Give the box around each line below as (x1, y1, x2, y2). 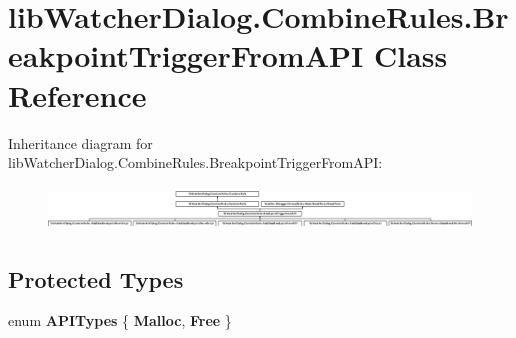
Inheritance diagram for (8, 132, 153, 153)
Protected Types (8, 263, 184, 294)
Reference (8, 74, 147, 115)
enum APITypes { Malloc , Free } (8, 310, 232, 331)
